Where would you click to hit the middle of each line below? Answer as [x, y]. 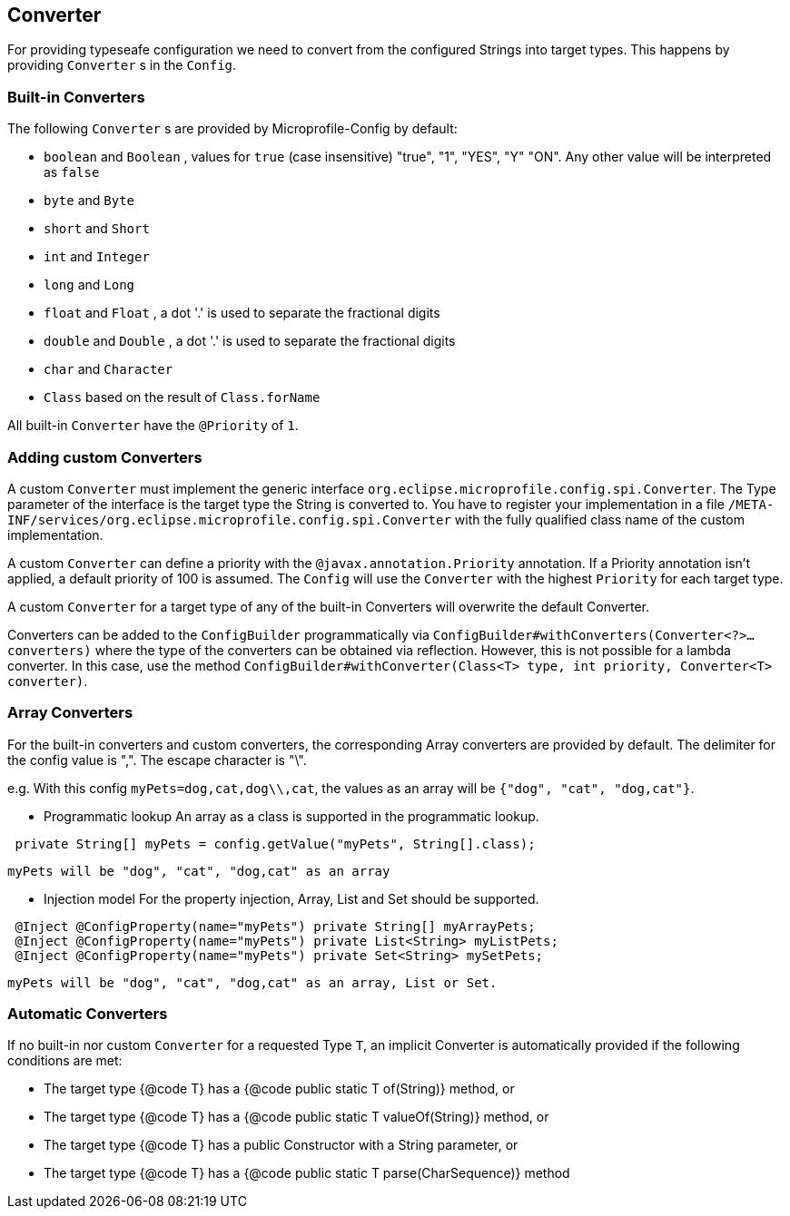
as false [72, 172]
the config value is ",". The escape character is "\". [157, 760]
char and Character [109, 369]
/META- [751, 504]
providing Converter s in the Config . [122, 65]
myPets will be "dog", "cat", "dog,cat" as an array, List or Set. [252, 982]
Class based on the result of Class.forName [182, 397]
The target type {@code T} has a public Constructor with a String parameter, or [281, 1145]
